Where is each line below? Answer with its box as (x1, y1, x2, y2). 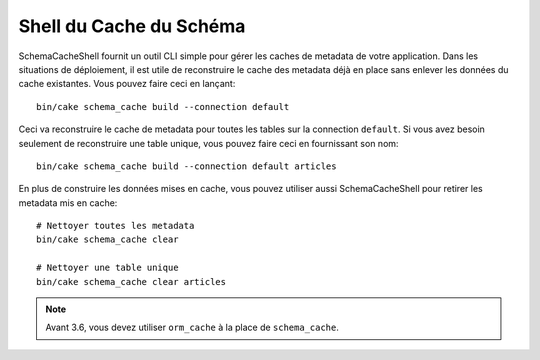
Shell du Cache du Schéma (18, 15, 246, 37)
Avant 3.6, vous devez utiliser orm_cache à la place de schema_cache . (45, 321, 340, 334)
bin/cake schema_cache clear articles (36, 276, 227, 287)
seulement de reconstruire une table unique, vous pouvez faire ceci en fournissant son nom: (18, 137, 399, 149)
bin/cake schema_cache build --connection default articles (36, 160, 337, 172)
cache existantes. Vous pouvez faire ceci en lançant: (18, 78, 236, 90)
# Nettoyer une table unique (36, 262, 179, 274)
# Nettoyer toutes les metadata (36, 220, 195, 232)
